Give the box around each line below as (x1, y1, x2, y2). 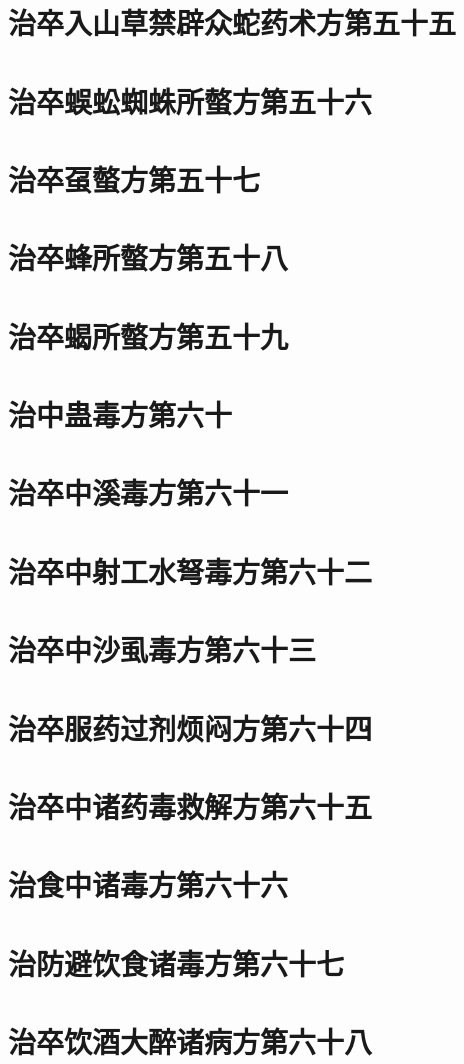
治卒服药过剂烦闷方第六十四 (8, 707, 373, 748)
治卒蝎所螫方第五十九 (8, 315, 289, 356)
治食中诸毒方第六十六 (8, 864, 289, 905)
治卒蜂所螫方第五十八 (8, 237, 289, 278)
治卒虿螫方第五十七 (8, 158, 261, 199)
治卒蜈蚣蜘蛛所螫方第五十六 (8, 80, 373, 121)
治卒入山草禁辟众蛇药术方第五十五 (8, 2, 457, 43)
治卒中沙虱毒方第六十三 (8, 629, 317, 670)
